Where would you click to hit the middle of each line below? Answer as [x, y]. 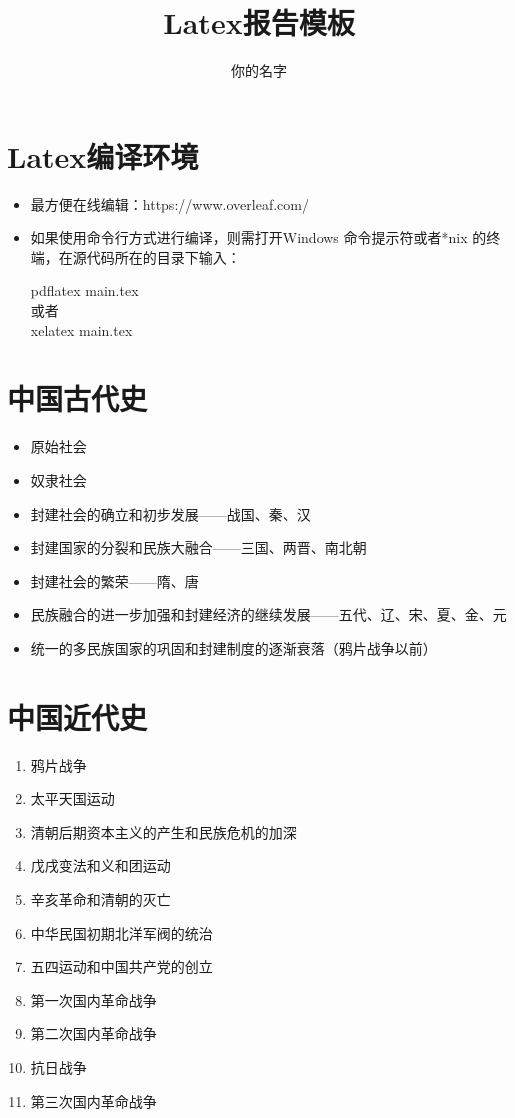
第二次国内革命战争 [93, 1033]
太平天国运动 [72, 798]
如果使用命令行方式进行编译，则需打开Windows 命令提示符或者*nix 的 [258, 237]
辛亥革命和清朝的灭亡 [100, 899]
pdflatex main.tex [84, 290]
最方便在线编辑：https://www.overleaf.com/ [169, 203]
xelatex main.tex [81, 329]
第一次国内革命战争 [93, 999]
